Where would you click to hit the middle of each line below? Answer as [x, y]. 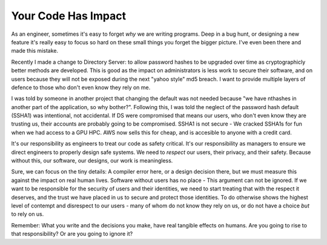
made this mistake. [35, 51]
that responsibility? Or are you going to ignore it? [72, 234]
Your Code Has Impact [69, 16]
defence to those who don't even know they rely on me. [81, 87]
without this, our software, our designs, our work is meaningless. [92, 161]
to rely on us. [28, 214]
